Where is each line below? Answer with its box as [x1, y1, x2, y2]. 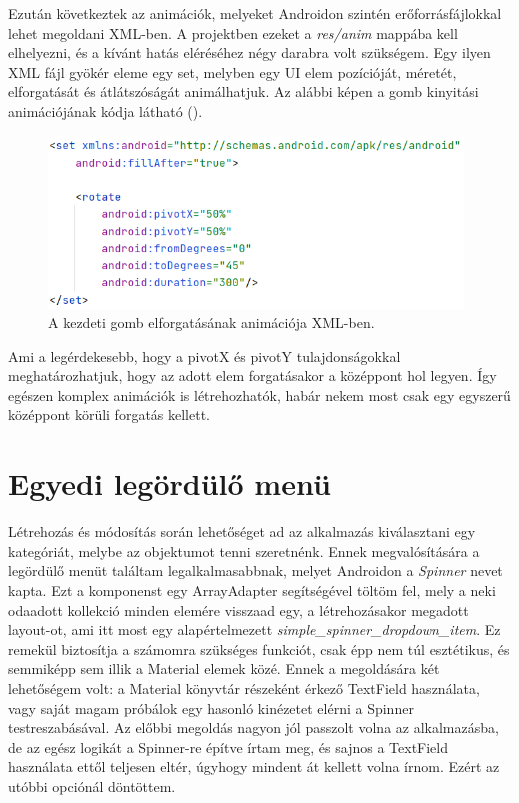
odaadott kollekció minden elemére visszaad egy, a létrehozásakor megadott [8, 599, 469, 620]
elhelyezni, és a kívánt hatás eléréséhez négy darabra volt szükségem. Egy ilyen [8, 42, 491, 63]
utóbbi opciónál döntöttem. [8, 775, 176, 796]
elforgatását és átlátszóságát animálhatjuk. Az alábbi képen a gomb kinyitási [8, 81, 479, 102]
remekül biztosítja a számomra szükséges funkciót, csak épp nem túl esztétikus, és [8, 638, 510, 659]
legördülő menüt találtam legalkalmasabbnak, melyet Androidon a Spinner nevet [8, 560, 503, 581]
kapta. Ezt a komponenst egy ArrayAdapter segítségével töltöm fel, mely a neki [8, 579, 496, 600]
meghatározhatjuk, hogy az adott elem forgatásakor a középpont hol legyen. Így [8, 365, 497, 386]
